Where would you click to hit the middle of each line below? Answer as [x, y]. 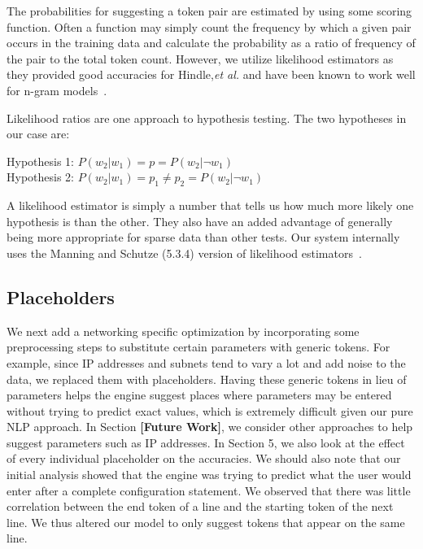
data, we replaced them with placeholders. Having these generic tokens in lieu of [207, 379]
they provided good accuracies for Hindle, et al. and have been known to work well [211, 74]
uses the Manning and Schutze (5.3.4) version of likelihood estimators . [184, 253]
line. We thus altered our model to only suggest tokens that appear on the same [206, 522]
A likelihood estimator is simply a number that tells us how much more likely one [210, 205]
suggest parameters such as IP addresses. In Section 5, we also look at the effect [206, 442]
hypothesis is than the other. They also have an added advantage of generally [200, 221]
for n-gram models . [57, 90]
